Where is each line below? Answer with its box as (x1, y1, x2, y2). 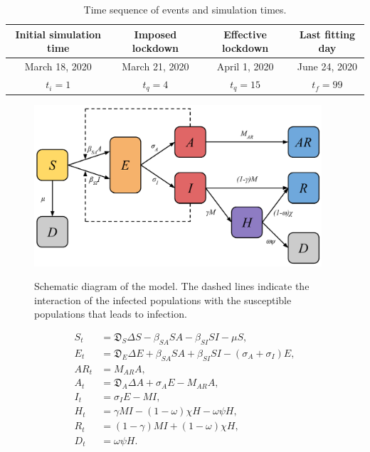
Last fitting (299, 26, 356, 41)
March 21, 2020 (122, 59, 189, 74)
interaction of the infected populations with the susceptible (34, 292, 292, 307)
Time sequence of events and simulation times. (83, 2, 287, 16)
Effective (223, 26, 267, 41)
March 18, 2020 (24, 59, 92, 74)
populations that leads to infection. (34, 306, 187, 321)
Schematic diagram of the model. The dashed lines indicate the (34, 279, 310, 294)
